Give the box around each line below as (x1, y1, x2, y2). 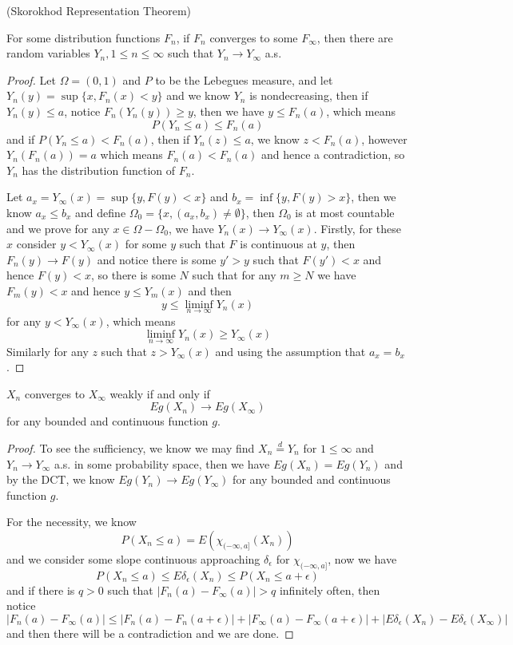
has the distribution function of (22, 161, 176, 178)
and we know (166, 87, 230, 104)
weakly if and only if (109, 385, 210, 402)
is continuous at (240, 235, 317, 252)
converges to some (209, 29, 298, 46)
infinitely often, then (279, 581, 380, 598)
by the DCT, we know (6, 471, 115, 488)
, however (361, 130, 408, 147)
